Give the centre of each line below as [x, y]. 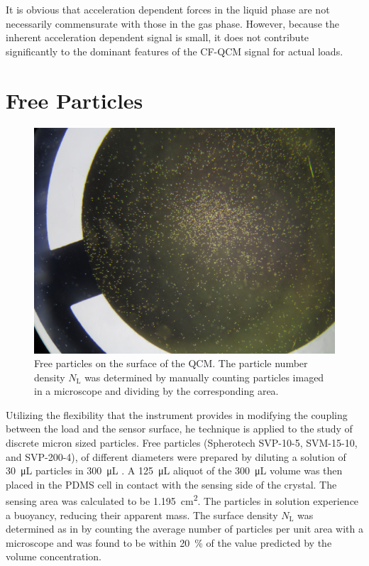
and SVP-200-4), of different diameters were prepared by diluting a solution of [176, 456]
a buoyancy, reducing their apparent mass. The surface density [142, 515]
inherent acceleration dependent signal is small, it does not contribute [158, 37]
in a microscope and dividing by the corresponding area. [156, 391]
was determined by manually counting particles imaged [204, 377]
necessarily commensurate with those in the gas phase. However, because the [172, 23]
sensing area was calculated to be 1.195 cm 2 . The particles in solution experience [182, 500]
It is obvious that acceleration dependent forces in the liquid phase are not [168, 9]
